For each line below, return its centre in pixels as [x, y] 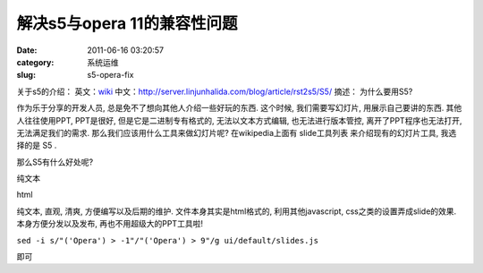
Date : [27, 50]
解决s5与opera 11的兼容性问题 [127, 23]
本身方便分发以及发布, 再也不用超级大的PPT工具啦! [110, 224]
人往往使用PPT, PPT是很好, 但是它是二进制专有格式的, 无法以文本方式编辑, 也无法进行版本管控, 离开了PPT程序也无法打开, [239, 120]
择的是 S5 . [37, 145]
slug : [26, 75]
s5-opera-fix [110, 75]
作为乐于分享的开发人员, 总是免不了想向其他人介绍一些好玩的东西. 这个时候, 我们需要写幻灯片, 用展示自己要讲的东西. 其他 [239, 108]
